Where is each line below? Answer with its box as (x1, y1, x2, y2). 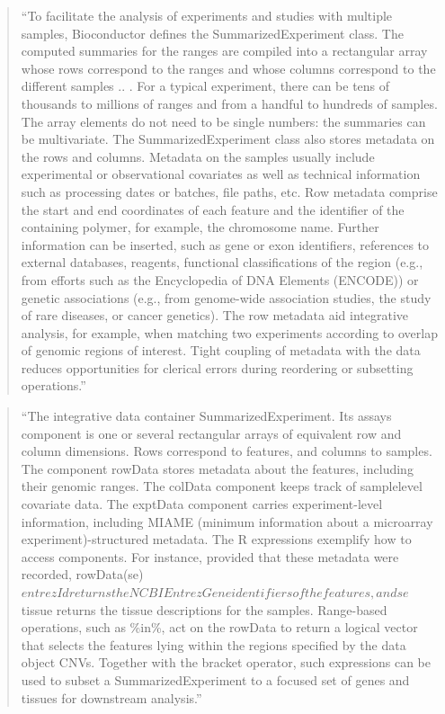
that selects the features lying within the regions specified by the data (21, 635, 406, 654)
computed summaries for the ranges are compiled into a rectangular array (21, 41, 428, 60)
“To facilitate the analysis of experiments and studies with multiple (21, 6, 393, 24)
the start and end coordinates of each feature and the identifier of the (21, 200, 405, 219)
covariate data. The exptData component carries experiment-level (21, 495, 383, 513)
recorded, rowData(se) (21, 565, 144, 584)
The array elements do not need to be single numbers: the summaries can (21, 112, 426, 130)
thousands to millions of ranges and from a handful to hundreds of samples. (21, 94, 438, 112)
